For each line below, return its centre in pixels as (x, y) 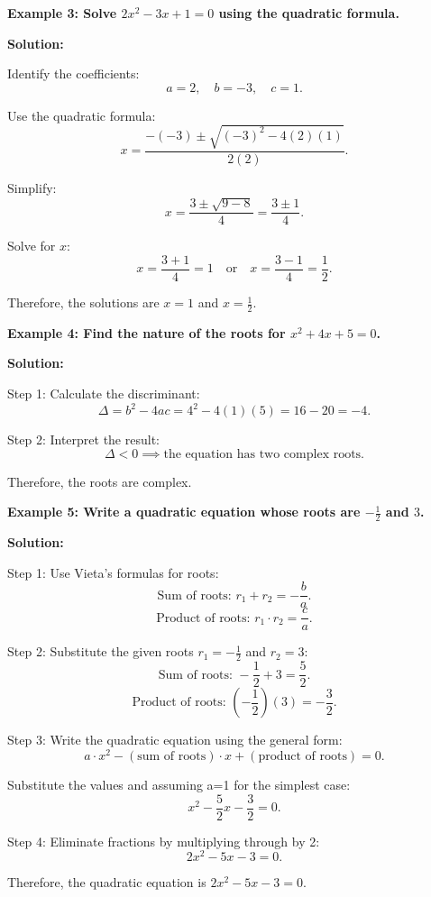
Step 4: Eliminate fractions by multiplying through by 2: (164, 841)
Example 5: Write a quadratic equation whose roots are (184, 512)
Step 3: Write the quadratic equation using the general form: (175, 740)
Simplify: (32, 187)
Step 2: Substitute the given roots (101, 651)
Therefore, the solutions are (83, 302)
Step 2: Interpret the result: (83, 439)
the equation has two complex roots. (264, 454)
